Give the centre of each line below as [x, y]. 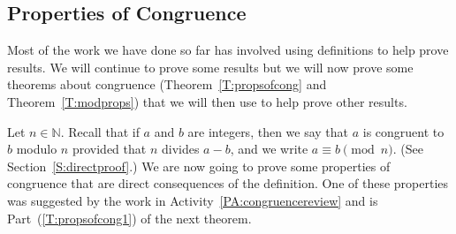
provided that [109, 149]
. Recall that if [100, 131]
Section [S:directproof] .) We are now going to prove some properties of [199, 166]
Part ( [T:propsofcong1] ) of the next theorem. [129, 218]
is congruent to [403, 131]
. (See [408, 149]
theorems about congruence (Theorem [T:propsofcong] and [167, 84]
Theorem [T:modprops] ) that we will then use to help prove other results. [207, 101]
